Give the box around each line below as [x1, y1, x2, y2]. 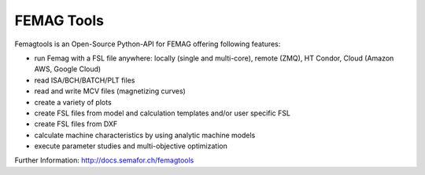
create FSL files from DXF [34, 119, 118, 129]
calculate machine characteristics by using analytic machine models [34, 130, 256, 140]
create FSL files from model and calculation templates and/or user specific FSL [34, 108, 291, 118]
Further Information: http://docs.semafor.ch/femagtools [14, 155, 194, 165]
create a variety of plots [34, 97, 112, 107]
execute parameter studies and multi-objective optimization [34, 141, 227, 151]
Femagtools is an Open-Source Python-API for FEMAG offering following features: [14, 39, 281, 49]
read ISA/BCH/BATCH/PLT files [34, 75, 135, 85]
